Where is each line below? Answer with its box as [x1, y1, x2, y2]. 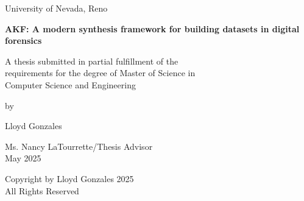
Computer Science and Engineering [5, 78, 136, 91]
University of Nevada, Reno [5, 2, 108, 14]
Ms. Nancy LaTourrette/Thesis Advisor [5, 139, 153, 152]
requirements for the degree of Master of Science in [5, 66, 196, 79]
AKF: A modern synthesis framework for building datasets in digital [5, 22, 300, 35]
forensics [5, 34, 42, 47]
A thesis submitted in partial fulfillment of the [5, 54, 179, 67]
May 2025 [5, 152, 41, 164]
